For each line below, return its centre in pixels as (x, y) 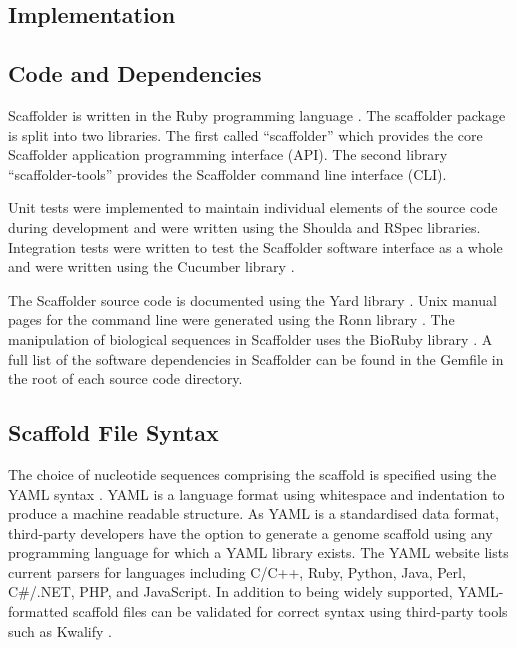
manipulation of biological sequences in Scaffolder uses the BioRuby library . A (250, 338)
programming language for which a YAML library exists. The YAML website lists (258, 552)
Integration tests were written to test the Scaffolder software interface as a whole (255, 246)
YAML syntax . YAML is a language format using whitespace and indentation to (256, 493)
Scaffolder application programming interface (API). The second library (228, 154)
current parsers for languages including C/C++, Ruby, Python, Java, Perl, (237, 571)
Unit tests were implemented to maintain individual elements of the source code (253, 207)
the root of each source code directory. (125, 378)
